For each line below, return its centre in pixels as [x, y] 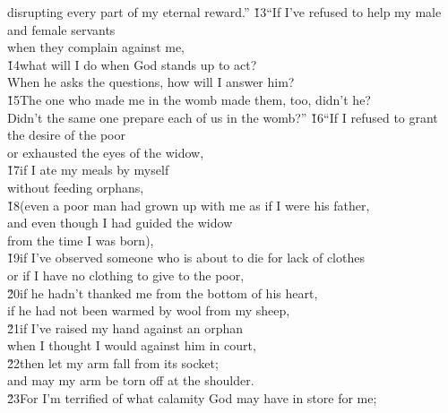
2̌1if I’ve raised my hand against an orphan [125, 327]
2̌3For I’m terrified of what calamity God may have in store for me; [192, 398]
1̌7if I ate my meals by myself [88, 170]
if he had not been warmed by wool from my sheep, [149, 310]
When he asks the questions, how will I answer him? [151, 82]
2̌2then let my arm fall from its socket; [113, 362]
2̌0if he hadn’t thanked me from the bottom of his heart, [163, 293]
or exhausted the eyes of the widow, [106, 152]
